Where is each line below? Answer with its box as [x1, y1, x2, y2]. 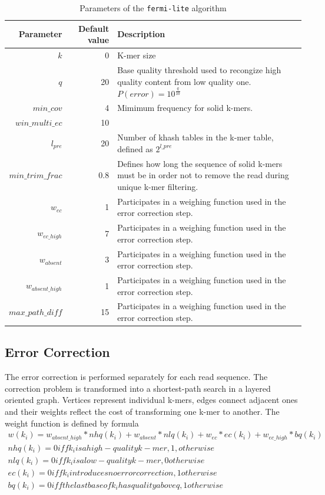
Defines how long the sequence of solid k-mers [117, 157, 283, 169]
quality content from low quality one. [117, 75, 251, 87]
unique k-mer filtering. [117, 180, 198, 192]
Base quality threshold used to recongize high [117, 63, 281, 76]
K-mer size [117, 49, 156, 61]
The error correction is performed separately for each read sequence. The [5, 371, 268, 383]
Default [78, 22, 110, 34]
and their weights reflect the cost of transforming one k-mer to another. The [5, 405, 280, 418]
